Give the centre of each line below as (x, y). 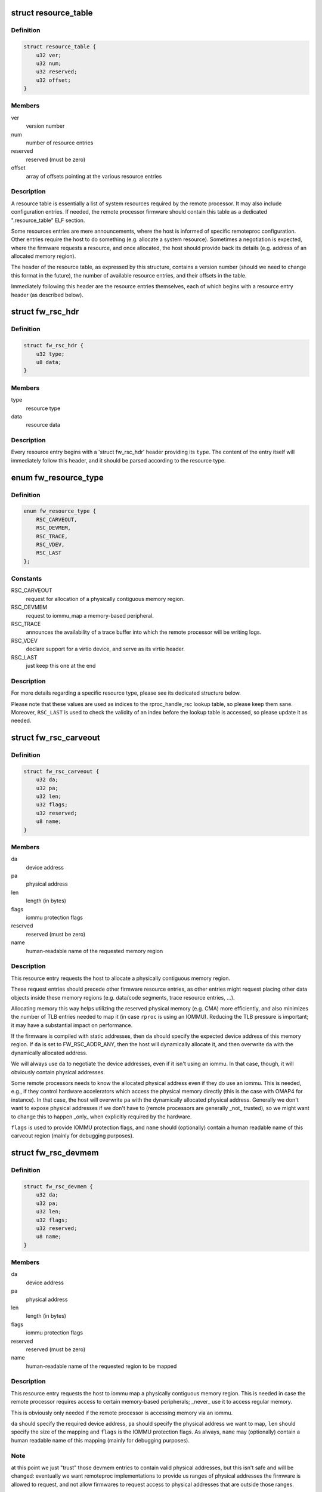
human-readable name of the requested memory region (95, 951)
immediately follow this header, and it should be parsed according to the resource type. (118, 460)
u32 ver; (49, 55)
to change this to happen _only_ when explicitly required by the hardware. (101, 1117)
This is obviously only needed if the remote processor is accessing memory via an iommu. (122, 1413)
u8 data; (49, 362)
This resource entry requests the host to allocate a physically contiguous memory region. (121, 978)
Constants (27, 579)
